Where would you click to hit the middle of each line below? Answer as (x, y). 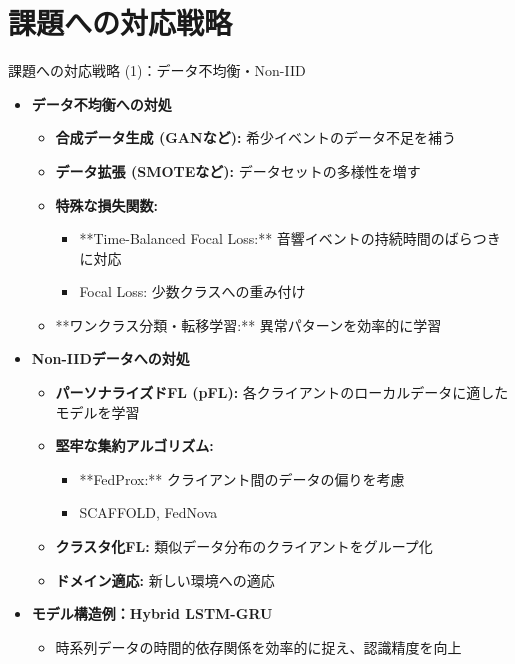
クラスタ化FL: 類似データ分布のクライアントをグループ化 (244, 546)
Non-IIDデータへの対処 (110, 358)
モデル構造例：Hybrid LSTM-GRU (152, 613)
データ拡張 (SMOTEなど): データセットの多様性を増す (238, 170)
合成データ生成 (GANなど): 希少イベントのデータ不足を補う (256, 137)
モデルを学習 (97, 411)
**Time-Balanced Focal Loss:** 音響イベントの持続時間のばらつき (290, 238)
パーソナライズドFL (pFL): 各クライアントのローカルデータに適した (282, 392)
